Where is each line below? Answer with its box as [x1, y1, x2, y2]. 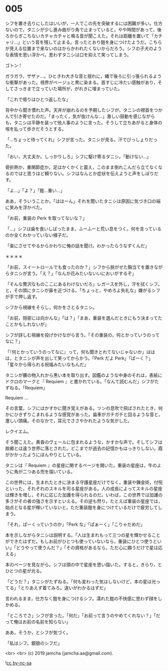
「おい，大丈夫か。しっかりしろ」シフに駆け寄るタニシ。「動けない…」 [5, 153, 151, 159]
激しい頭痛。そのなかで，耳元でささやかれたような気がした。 [5, 418, 132, 424]
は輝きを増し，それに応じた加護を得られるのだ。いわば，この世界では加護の [5, 492, 163, 498]
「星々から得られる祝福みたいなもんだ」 [5, 361, 88, 367]
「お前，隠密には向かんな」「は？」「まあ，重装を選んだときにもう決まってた [5, 315, 162, 321]
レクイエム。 [5, 428, 31, 434]
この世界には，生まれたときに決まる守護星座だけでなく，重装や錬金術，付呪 [5, 479, 163, 485]
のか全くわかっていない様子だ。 [5, 232, 71, 238]
